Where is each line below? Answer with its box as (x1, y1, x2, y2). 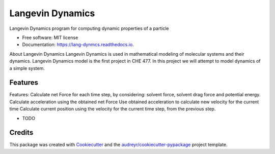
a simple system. (9, 65, 45, 71)
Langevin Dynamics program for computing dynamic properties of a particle (9, 25, 169, 31)
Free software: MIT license (22, 34, 78, 41)
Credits (9, 128, 34, 137)
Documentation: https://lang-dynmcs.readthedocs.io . (22, 42, 134, 48)
